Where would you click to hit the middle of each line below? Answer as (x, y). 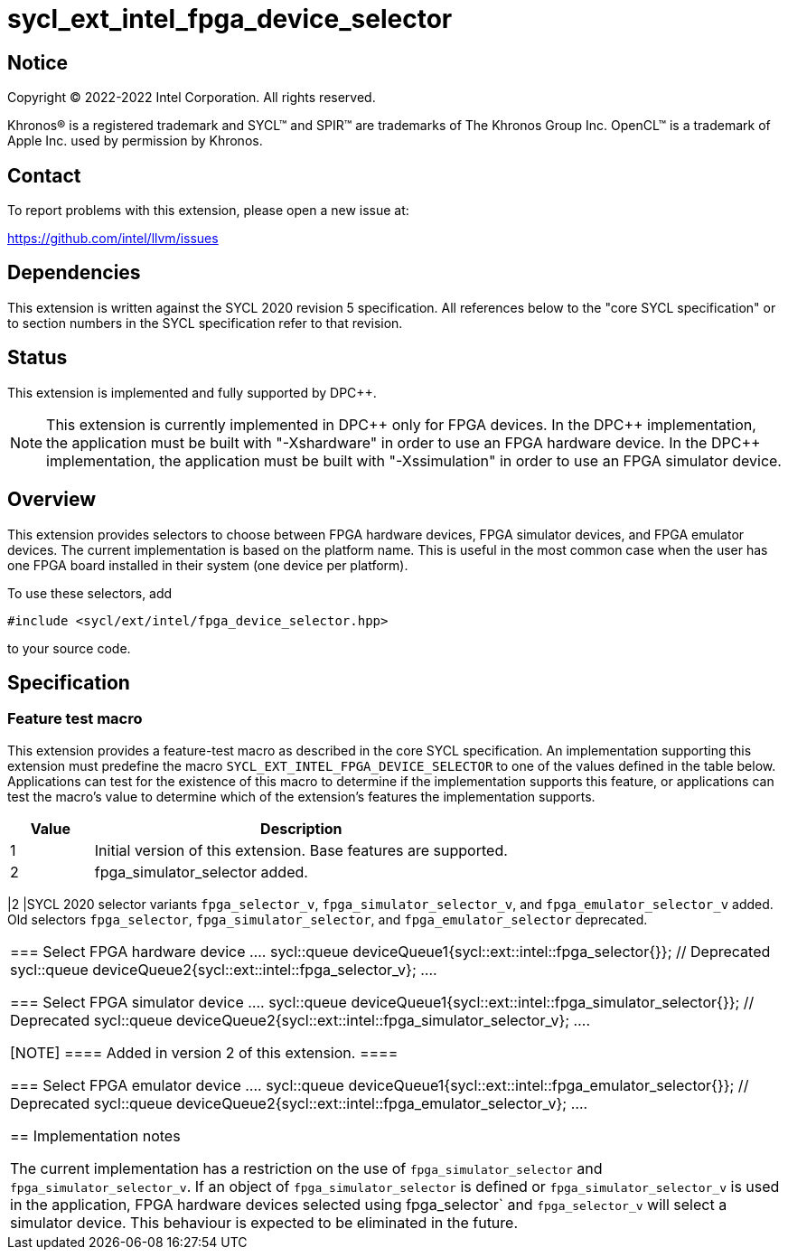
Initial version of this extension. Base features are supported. (301, 850)
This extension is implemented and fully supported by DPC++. (192, 392)
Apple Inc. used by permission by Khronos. (135, 141)
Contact (44, 175)
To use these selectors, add (90, 593)
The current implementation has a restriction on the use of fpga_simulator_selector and (306, 1168)
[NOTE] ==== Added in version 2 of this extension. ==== (204, 1052)
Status (38, 358)
